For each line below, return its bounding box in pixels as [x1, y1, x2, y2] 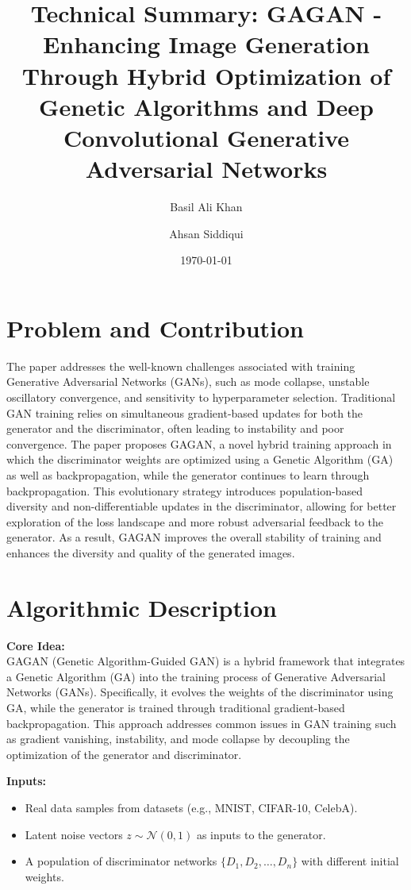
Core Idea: [6, 637, 65, 653]
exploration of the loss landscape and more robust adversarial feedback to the [6, 513, 384, 530]
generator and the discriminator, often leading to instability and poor [6, 420, 344, 437]
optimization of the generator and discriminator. [6, 746, 242, 762]
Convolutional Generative [63, 121, 350, 153]
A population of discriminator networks [25, 853, 217, 869]
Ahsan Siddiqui [169, 225, 244, 241]
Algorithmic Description [6, 591, 277, 623]
